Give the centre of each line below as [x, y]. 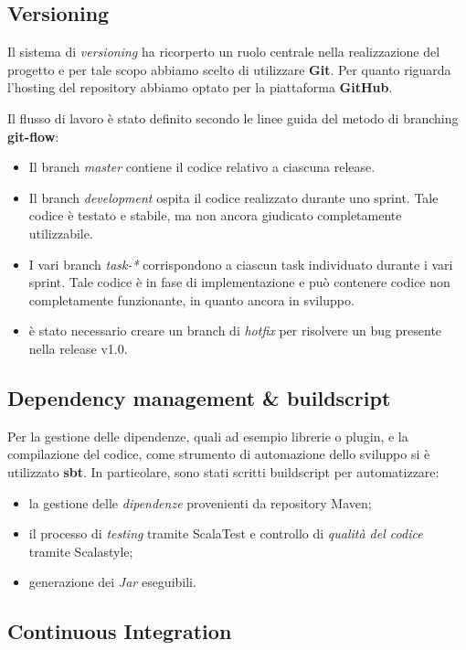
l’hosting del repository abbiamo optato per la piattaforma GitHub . [200, 87]
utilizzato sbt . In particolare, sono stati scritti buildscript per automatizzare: [223, 471]
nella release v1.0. [78, 348]
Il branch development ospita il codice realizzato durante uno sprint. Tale [233, 197]
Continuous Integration [120, 631]
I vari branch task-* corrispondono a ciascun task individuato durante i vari [241, 264]
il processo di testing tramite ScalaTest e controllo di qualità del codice [226, 533]
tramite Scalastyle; [81, 551]
